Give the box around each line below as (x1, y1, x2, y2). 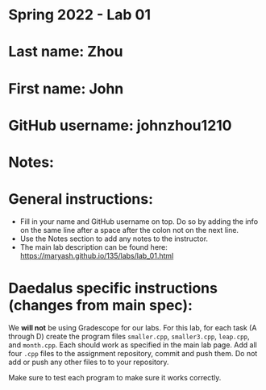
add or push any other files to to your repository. (8, 357, 169, 367)
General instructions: (8, 190, 154, 209)
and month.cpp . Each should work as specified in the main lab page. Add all (8, 340, 258, 350)
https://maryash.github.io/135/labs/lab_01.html (19, 251, 174, 260)
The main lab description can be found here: (19, 242, 168, 251)
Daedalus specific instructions (8, 280, 218, 297)
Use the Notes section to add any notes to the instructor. (19, 234, 208, 243)
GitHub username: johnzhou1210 (8, 116, 232, 135)
